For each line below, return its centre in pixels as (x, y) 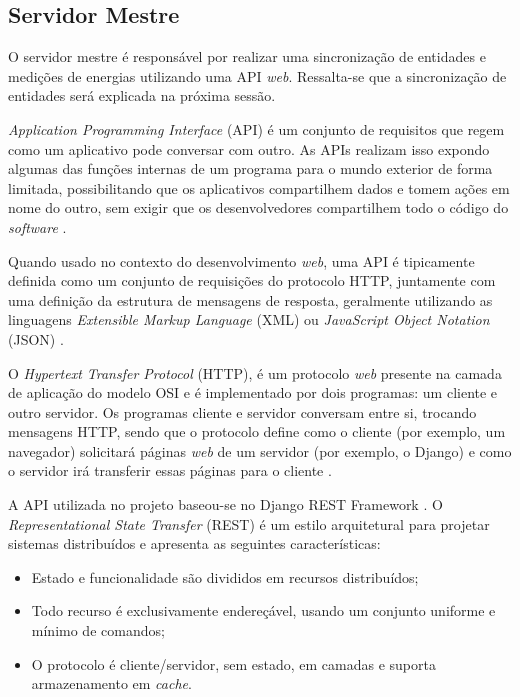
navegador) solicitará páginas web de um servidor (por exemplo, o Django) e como (260, 450)
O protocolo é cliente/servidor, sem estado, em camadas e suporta (233, 663)
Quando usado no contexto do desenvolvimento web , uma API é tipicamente (241, 260)
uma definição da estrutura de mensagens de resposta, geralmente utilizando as (250, 299)
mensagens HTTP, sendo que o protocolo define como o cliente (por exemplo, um (257, 431)
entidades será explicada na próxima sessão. (142, 95)
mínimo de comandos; (98, 630)
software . (37, 226)
